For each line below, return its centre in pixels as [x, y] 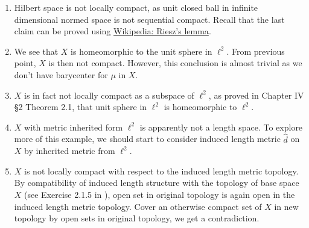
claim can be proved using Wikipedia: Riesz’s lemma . [113, 31]
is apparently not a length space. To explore [221, 127]
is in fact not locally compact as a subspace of [109, 95]
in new [286, 206]
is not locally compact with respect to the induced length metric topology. [161, 171]
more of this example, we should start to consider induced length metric [147, 139]
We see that [36, 51]
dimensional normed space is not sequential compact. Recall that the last [149, 19]
